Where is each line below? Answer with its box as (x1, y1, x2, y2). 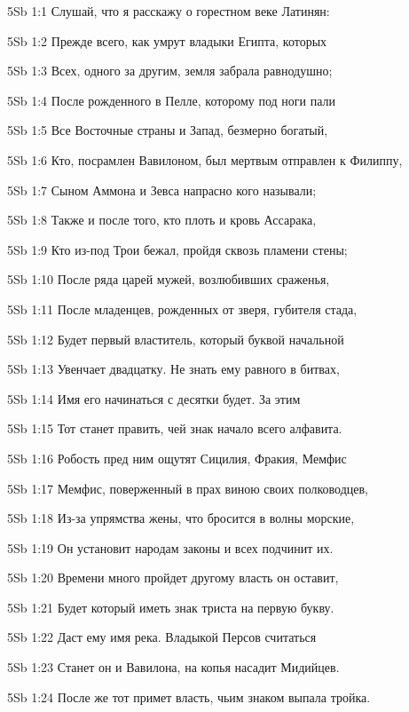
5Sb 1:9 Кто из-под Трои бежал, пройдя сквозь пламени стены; (7, 240, 348, 258)
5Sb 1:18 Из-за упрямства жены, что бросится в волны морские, (7, 509, 355, 527)
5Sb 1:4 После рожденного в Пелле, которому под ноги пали (7, 91, 336, 109)
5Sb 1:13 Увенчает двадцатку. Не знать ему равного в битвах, (7, 360, 340, 378)
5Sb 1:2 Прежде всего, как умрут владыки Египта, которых (7, 31, 327, 50)
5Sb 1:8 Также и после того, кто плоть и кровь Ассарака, (7, 210, 317, 229)
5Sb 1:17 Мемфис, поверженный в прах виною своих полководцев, (7, 479, 368, 497)
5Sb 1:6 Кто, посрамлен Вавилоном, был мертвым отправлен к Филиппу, (7, 150, 403, 169)
